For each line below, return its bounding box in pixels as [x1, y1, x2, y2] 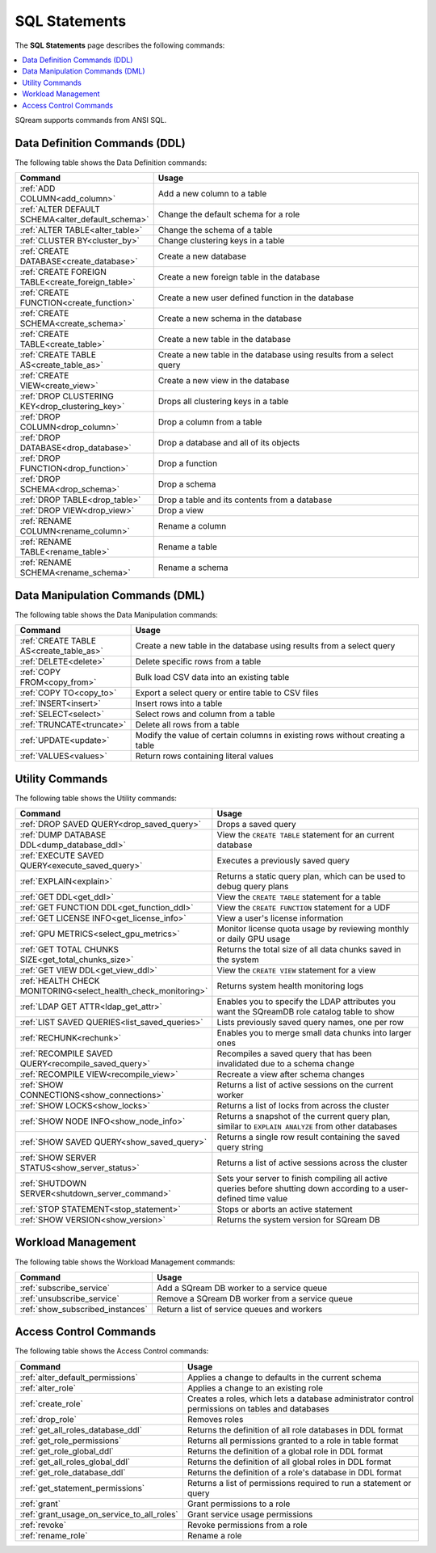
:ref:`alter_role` [19, 1382, 77, 1394]
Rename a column [157, 521, 227, 532]
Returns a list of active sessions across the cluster [216, 1157, 408, 1168]
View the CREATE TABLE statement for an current [216, 829, 395, 840]
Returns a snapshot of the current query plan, [216, 1111, 391, 1121]
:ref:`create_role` [19, 1398, 84, 1409]
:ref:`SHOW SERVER [19, 1152, 97, 1163]
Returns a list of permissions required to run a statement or [187, 1477, 412, 1488]
